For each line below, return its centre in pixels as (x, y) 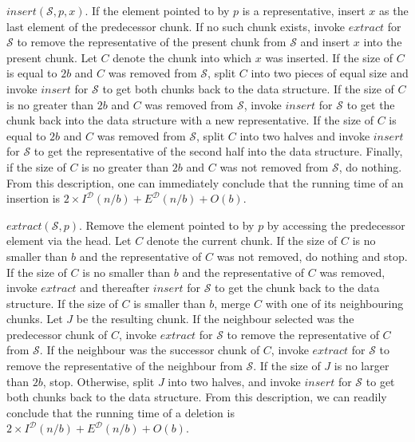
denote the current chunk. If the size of (242, 241)
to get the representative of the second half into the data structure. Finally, (218, 151)
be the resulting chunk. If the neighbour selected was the (215, 319)
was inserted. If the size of (329, 57)
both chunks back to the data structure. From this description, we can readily (197, 397)
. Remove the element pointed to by (166, 225)
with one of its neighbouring (334, 303)
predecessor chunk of (57, 334)
